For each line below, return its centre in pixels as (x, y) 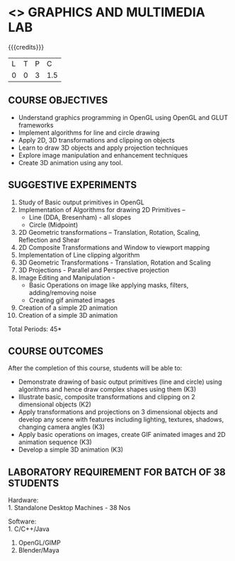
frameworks (36, 125)
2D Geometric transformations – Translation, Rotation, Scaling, (109, 232)
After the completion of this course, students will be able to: (95, 368)
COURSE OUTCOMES (56, 351)
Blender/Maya (39, 550)
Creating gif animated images (72, 300)
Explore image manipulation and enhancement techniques (103, 155)
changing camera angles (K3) (62, 427)
